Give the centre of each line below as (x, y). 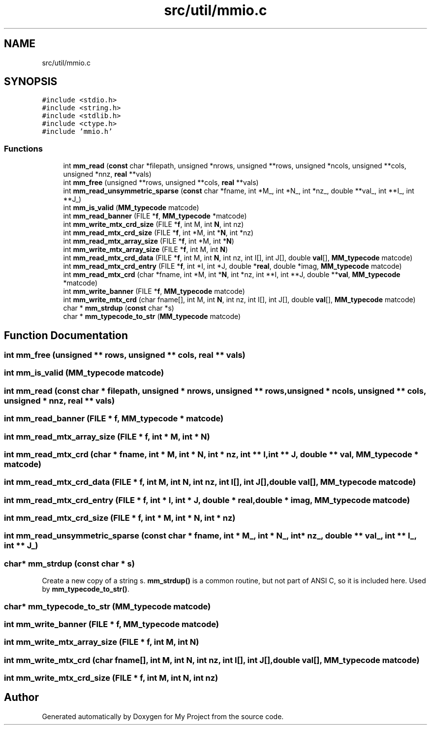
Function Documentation (66, 335)
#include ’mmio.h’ (77, 132)
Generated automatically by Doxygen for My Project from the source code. (163, 716)
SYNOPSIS (31, 82)
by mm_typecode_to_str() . (86, 589)
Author (21, 697)
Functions (23, 148)
